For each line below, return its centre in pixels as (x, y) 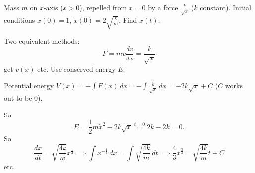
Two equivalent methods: (42, 41)
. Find (128, 20)
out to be (18, 98)
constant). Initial (225, 7)
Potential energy (29, 86)
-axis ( (53, 7)
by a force (163, 7)
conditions (20, 20)
